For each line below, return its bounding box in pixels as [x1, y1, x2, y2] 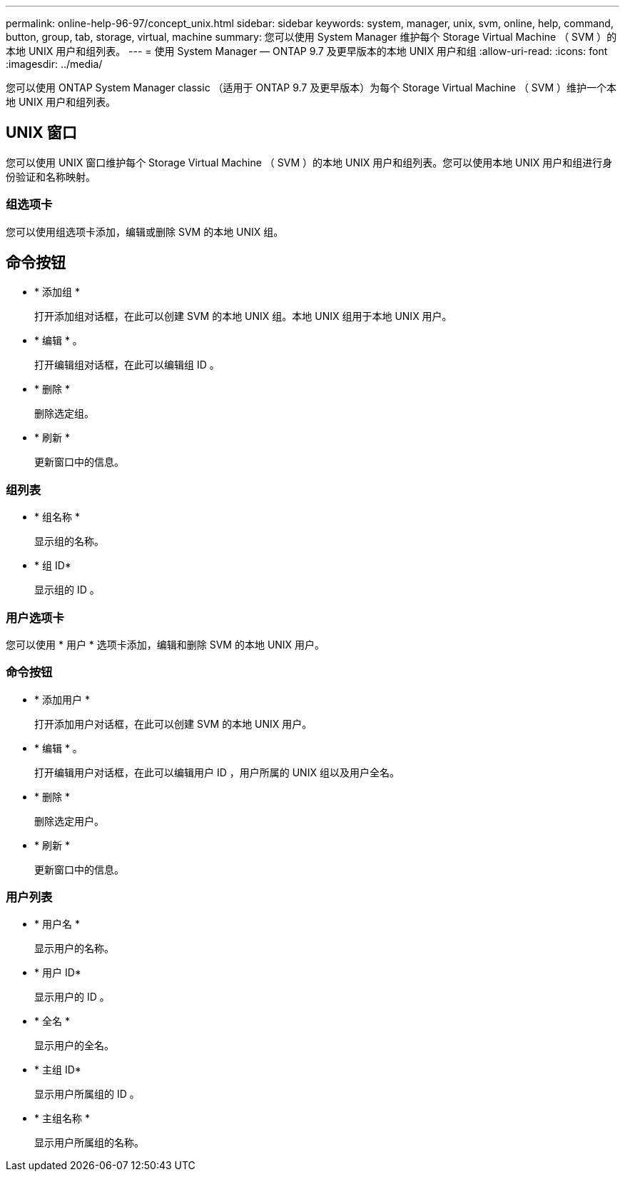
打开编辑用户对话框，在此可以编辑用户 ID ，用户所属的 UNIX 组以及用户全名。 [34, 766, 400, 778]
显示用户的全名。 [34, 1039, 114, 1052]
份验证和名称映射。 [6, 170, 96, 183]
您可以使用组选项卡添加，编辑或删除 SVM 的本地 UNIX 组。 [6, 225, 284, 238]
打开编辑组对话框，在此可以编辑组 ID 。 [34, 359, 220, 371]
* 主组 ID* [34, 1063, 81, 1076]
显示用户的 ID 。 [34, 991, 110, 1003]
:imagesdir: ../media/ [6, 58, 103, 70]
